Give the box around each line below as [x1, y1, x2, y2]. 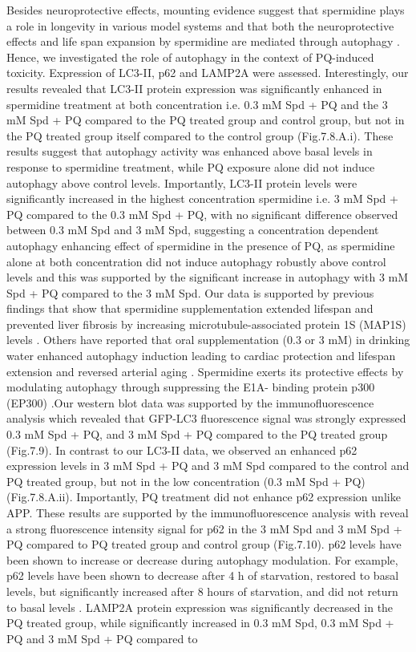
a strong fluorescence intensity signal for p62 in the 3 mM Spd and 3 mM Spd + [6, 520, 402, 537]
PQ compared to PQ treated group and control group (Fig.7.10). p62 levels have [6, 536, 402, 553]
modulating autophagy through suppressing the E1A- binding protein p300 [6, 379, 375, 395]
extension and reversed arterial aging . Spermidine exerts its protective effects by [6, 362, 404, 379]
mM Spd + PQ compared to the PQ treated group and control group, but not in [6, 111, 405, 128]
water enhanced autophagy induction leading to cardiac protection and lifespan [6, 347, 396, 364]
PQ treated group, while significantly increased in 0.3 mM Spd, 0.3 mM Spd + [6, 614, 394, 631]
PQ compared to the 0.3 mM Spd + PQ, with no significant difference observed [6, 205, 398, 222]
